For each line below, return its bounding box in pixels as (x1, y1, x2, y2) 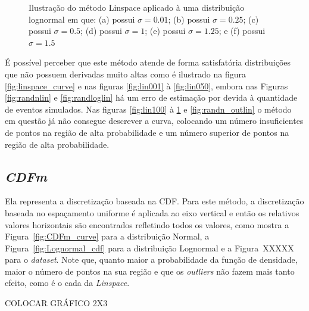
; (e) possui (145, 24, 186, 37)
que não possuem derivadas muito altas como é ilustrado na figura (5, 67, 246, 80)
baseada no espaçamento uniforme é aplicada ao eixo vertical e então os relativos (5, 206, 299, 219)
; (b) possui (168, 13, 210, 25)
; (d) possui (80, 24, 122, 37)
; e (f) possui (219, 24, 266, 37)
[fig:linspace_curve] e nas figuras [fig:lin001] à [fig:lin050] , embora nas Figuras (5, 79, 288, 92)
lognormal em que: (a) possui (29, 13, 135, 25)
